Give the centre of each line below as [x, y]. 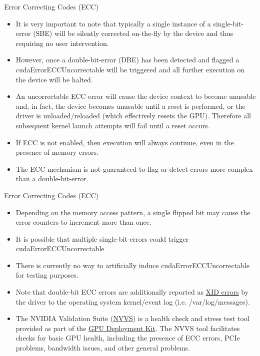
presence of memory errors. [57, 152]
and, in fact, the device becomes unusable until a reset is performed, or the [130, 106]
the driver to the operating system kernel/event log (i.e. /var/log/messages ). [133, 301]
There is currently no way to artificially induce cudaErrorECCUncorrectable [132, 265]
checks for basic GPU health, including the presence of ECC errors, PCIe [128, 338]
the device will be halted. [54, 79]
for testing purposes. [47, 275]
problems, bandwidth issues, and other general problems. [103, 348]
